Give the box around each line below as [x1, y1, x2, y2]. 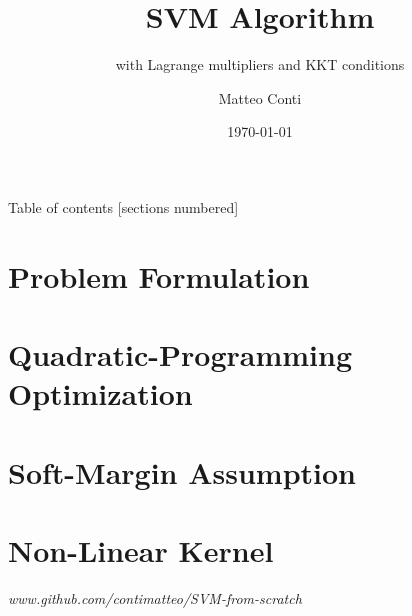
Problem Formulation [8, 255, 310, 296]
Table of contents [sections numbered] [8, 196, 239, 217]
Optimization [8, 373, 193, 414]
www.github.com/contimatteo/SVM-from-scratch [8, 587, 302, 608]
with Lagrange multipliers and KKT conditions [115, 54, 405, 75]
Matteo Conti [218, 87, 302, 108]
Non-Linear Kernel [8, 530, 274, 570]
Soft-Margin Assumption [8, 451, 357, 492]
